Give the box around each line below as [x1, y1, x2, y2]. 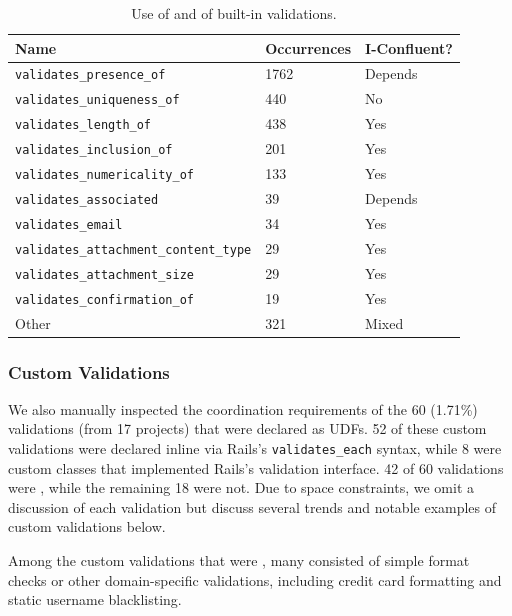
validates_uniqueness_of [15, 93, 180, 108]
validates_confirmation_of [15, 292, 194, 307]
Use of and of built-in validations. [131, 3, 337, 23]
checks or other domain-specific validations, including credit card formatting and [8, 569, 502, 590]
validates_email [15, 217, 123, 232]
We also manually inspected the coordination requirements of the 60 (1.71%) [8, 398, 478, 419]
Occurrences [265, 37, 352, 58]
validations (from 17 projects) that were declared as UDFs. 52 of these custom [8, 418, 487, 439]
